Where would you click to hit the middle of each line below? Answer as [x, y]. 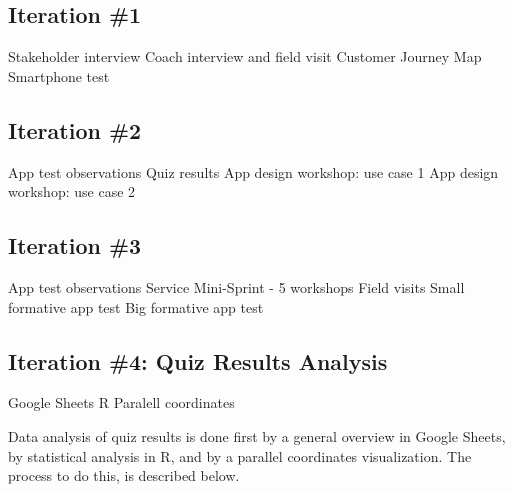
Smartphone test [59, 75]
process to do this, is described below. [124, 475]
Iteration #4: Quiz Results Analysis [198, 360]
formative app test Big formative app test [136, 306]
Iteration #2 [75, 129]
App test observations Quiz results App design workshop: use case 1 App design [253, 171]
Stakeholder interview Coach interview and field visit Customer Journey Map [245, 56]
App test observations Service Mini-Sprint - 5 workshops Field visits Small [236, 286]
